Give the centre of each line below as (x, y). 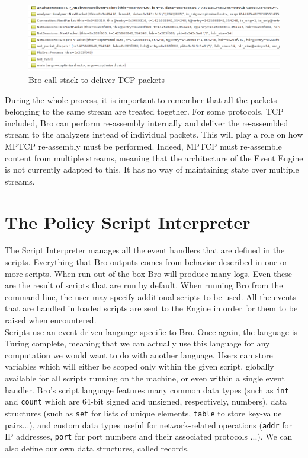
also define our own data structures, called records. (97, 448)
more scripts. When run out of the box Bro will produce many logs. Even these (149, 273)
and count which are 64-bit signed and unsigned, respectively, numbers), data (146, 401)
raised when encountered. (51, 320)
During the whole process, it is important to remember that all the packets (141, 99)
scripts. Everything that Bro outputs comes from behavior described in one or (146, 262)
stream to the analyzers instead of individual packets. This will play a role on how (154, 134)
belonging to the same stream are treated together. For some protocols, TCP (144, 111)
